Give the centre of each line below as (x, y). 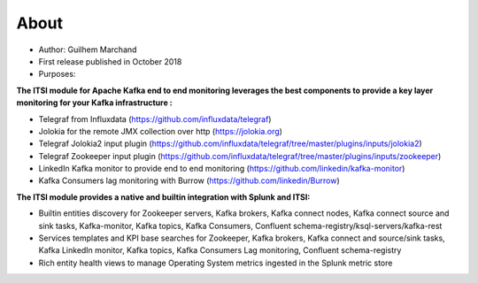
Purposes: (57, 74)
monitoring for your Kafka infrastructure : (94, 103)
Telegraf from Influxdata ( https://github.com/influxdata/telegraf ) (155, 119)
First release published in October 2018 (110, 61)
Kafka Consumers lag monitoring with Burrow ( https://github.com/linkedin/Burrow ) (189, 180)
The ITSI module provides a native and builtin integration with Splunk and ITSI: (163, 197)
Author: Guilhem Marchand (88, 50)
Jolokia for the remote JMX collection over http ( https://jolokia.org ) (161, 131)
